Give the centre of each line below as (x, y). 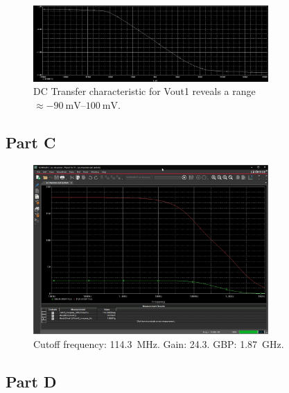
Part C (31, 142)
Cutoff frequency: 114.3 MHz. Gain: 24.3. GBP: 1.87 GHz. (159, 343)
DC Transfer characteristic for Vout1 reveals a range (144, 91)
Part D (31, 381)
